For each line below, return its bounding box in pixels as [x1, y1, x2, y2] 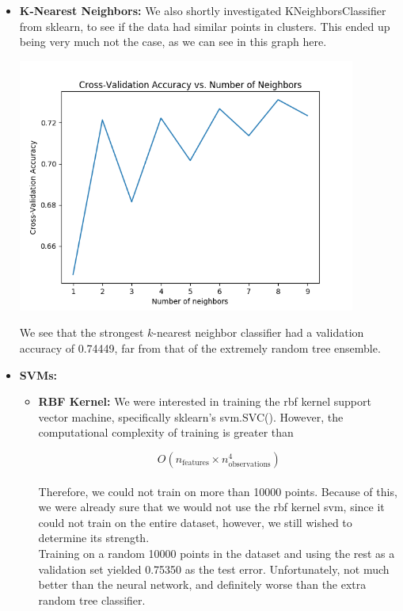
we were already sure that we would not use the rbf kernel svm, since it [38, 498, 385, 515]
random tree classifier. [38, 591, 146, 608]
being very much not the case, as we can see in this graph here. [19, 33, 327, 50]
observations [228, 460, 271, 469]
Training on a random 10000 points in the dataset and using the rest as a [38, 544, 395, 561]
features [182, 459, 209, 468]
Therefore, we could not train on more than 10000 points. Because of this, [38, 483, 397, 499]
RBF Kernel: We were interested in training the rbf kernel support [38, 393, 371, 410]
